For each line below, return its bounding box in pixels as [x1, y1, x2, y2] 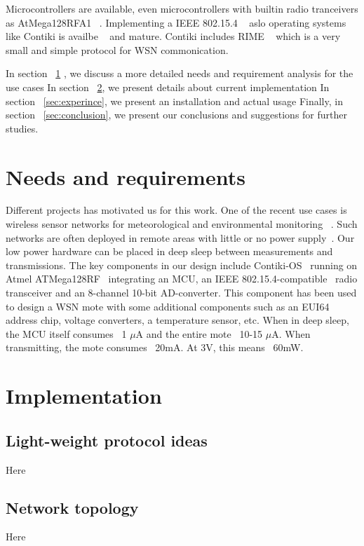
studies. [6, 121, 39, 135]
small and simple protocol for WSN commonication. [6, 42, 229, 57]
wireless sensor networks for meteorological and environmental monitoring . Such [6, 217, 358, 231]
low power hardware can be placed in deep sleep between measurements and [6, 244, 333, 259]
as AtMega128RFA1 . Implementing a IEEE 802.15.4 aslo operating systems [6, 15, 346, 29]
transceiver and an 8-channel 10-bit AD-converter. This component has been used [6, 285, 357, 300]
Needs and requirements [6, 162, 245, 191]
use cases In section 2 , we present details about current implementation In [6, 79, 330, 94]
